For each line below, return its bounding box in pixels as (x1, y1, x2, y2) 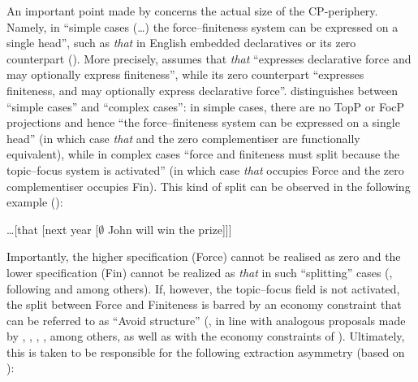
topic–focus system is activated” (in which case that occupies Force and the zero (6, 161, 404, 178)
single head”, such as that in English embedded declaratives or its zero (6, 34, 356, 51)
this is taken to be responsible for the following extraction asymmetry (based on (6, 343, 405, 360)
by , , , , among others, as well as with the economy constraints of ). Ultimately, (6, 328, 405, 345)
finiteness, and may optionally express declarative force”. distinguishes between (6, 81, 399, 98)
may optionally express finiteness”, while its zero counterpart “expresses (6, 66, 364, 83)
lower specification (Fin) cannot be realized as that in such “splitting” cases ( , (6, 263, 393, 280)
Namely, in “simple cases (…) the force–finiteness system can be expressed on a (6, 18, 399, 35)
